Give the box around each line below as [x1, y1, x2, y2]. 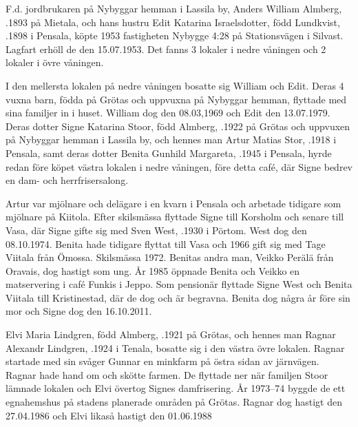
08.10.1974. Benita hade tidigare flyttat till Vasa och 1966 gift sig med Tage [6, 236, 326, 251]
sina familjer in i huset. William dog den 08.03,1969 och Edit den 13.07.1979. [6, 105, 330, 120]
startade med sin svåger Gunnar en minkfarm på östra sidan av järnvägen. [6, 354, 319, 368]
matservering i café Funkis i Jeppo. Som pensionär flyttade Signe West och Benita [6, 277, 352, 291]
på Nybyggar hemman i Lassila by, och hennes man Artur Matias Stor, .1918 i [6, 132, 337, 147]
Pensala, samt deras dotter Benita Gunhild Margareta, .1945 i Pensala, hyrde [6, 145, 332, 160]
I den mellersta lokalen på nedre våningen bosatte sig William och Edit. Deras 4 [6, 78, 344, 92]
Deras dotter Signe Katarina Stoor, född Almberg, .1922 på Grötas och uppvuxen [6, 118, 350, 133]
